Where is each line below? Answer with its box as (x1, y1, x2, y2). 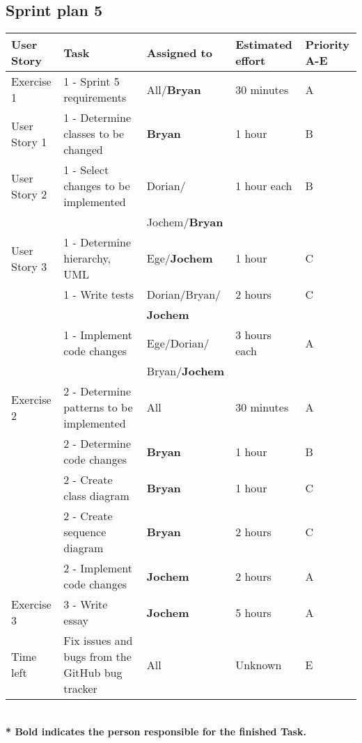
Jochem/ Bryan (146, 214, 223, 230)
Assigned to (146, 44, 212, 61)
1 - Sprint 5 (63, 73, 120, 90)
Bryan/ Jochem (146, 363, 225, 380)
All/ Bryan (146, 81, 201, 97)
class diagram (63, 487, 129, 504)
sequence (63, 524, 107, 540)
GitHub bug (63, 664, 123, 681)
